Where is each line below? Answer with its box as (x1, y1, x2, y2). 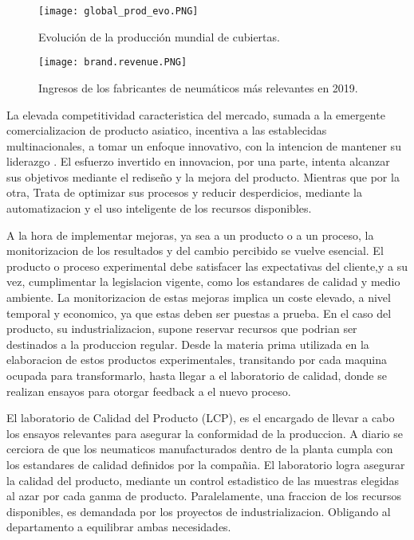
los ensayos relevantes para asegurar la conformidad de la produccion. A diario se (6, 425, 403, 441)
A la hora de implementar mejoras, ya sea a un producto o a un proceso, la (6, 226, 374, 243)
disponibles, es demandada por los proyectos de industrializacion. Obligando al (6, 503, 391, 519)
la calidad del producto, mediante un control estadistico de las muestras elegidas (6, 472, 400, 488)
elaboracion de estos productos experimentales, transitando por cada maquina (6, 351, 387, 368)
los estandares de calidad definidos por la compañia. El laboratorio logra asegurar (6, 456, 405, 472)
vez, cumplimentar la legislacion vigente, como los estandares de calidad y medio (6, 273, 400, 290)
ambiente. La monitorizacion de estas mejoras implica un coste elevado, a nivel (6, 289, 391, 306)
